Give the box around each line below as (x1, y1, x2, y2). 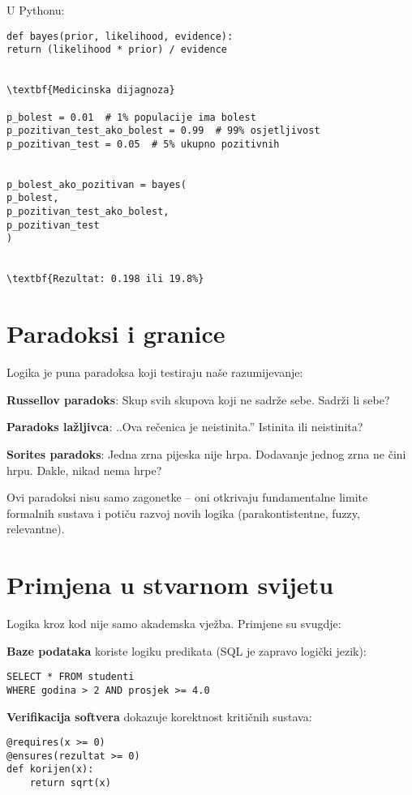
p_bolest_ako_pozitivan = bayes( (6, 178, 187, 190)
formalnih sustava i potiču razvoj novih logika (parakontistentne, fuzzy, (6, 504, 360, 521)
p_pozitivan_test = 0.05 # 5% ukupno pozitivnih (6, 138, 280, 150)
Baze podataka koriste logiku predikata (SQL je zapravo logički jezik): (6, 642, 367, 659)
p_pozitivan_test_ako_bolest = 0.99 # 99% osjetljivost (6, 125, 320, 137)
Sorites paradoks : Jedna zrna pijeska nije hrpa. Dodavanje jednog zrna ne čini (6, 445, 406, 462)
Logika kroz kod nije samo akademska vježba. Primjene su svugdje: (6, 615, 341, 632)
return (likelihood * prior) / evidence (6, 44, 228, 56)
